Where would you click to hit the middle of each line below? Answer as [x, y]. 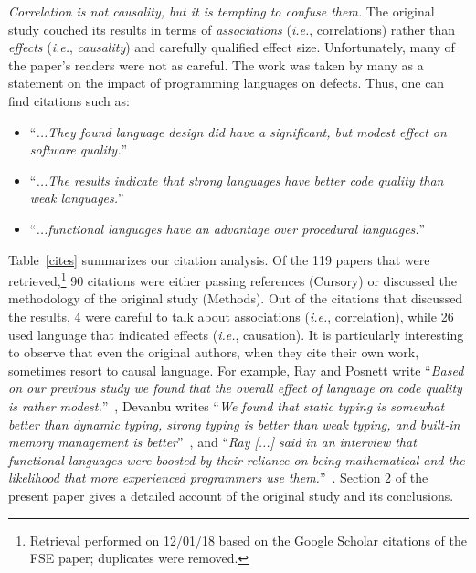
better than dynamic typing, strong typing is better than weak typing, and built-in [234, 424]
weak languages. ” [77, 198]
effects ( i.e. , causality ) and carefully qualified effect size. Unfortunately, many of [232, 47]
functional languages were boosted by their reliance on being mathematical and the [237, 459]
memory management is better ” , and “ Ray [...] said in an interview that [212, 442]
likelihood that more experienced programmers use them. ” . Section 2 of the [218, 477]
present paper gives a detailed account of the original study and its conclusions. [231, 495]
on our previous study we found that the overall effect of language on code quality [235, 388]
